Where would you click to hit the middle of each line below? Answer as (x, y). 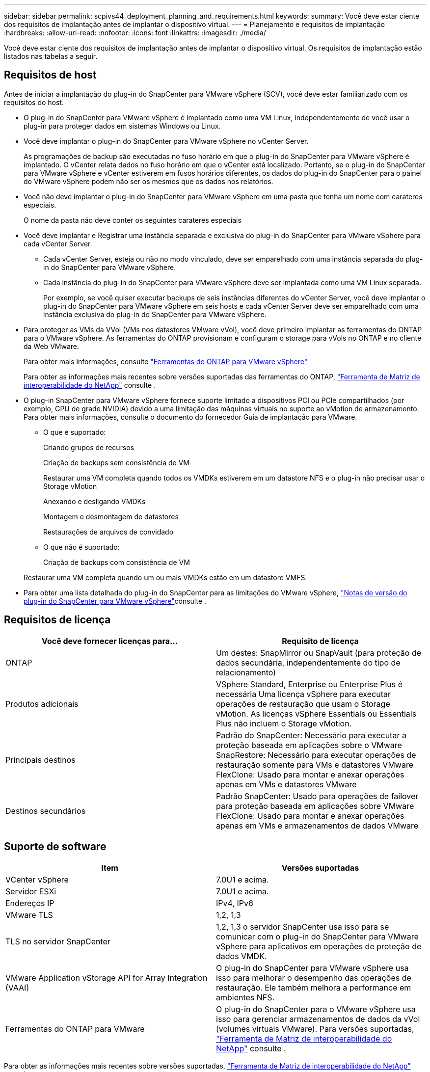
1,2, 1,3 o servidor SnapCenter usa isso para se (303, 926)
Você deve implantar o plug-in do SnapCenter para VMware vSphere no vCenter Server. (166, 141)
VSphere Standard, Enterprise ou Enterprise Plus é (309, 684)
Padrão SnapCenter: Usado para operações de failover (317, 796)
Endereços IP (30, 903)
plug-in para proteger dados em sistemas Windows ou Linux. (122, 126)
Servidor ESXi (31, 891)
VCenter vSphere (37, 879)
